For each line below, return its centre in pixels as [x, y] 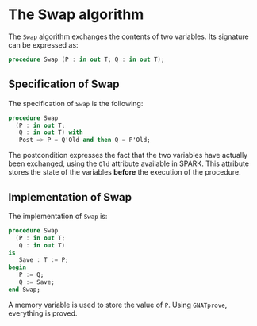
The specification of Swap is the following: [76, 103]
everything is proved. [43, 313]
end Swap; [25, 290]
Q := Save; [37, 282]
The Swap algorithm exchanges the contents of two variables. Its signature [128, 36]
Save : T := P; [44, 260]
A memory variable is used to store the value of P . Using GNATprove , [118, 305]
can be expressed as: [43, 44]
